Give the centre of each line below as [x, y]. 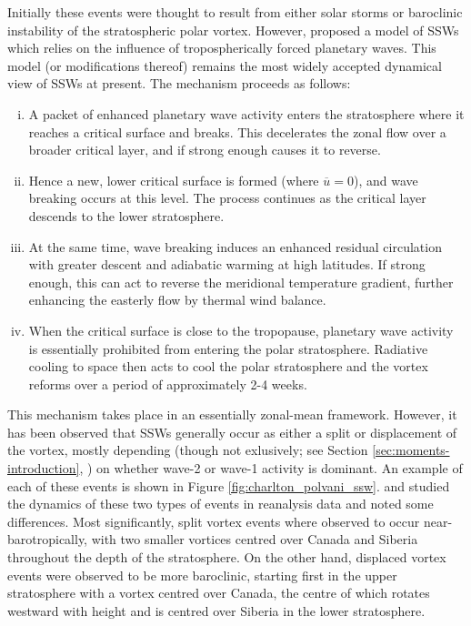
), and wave [386, 180]
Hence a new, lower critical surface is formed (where [174, 180]
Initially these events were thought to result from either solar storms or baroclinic [235, 12]
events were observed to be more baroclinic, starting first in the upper [202, 575]
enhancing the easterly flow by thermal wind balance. [177, 300]
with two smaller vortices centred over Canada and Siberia [255, 539]
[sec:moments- [411, 450]
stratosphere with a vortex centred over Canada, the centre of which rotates [219, 593]
